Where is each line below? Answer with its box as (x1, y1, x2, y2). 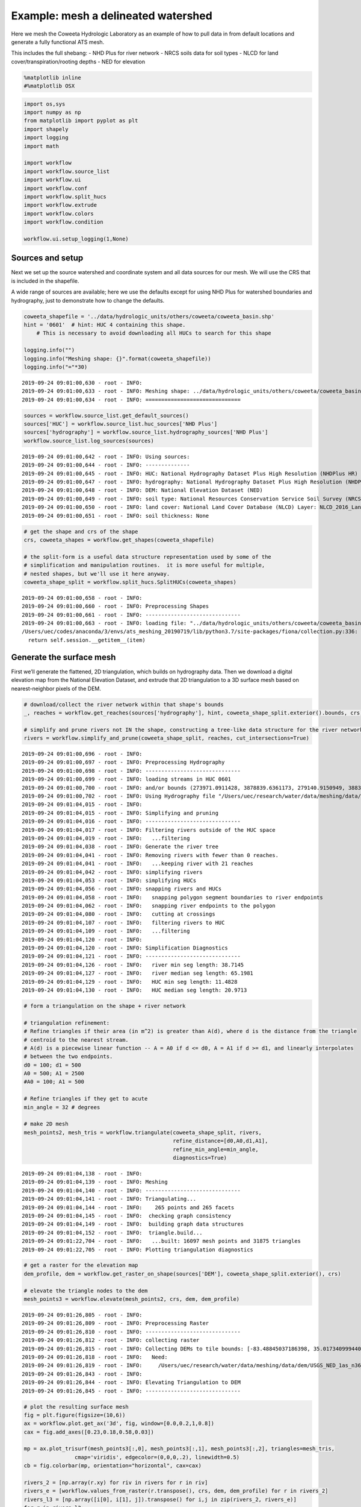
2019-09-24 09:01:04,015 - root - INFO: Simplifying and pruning (22, 810, 219, 816)
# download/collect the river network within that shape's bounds (23, 701, 224, 708)
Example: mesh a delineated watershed (11, 9, 213, 22)
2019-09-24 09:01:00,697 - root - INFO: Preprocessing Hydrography (22, 759, 225, 766)
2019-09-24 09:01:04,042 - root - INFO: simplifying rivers (22, 869, 203, 875)
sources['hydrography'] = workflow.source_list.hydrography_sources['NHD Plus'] (23, 429, 268, 436)
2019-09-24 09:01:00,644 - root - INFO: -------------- (22, 462, 190, 468)
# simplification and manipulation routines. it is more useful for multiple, (23, 562, 265, 569)
